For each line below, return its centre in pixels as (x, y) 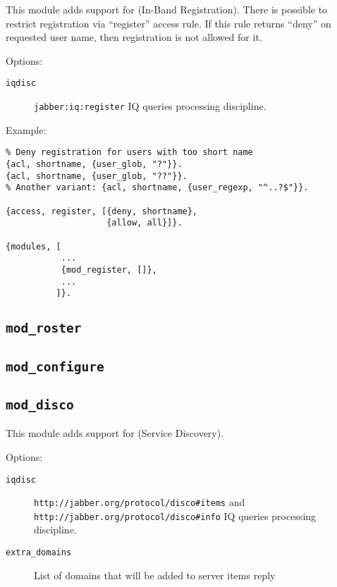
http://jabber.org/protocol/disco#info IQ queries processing (175, 515)
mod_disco (40, 404)
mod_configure (55, 366)
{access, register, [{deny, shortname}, (102, 211)
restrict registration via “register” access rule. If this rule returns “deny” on (168, 23)
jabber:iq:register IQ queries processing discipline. (150, 106)
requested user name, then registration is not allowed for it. (134, 37)
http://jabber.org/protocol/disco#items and (140, 502)
